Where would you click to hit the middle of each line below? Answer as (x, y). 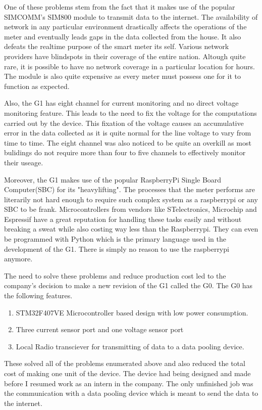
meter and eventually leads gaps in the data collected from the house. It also (123, 36)
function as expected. (37, 86)
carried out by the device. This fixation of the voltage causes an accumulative (124, 123)
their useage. (24, 162)
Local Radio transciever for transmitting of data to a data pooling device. (130, 346)
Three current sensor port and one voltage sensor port (100, 329)
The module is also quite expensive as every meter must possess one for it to (122, 76)
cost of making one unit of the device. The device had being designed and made (127, 373)
